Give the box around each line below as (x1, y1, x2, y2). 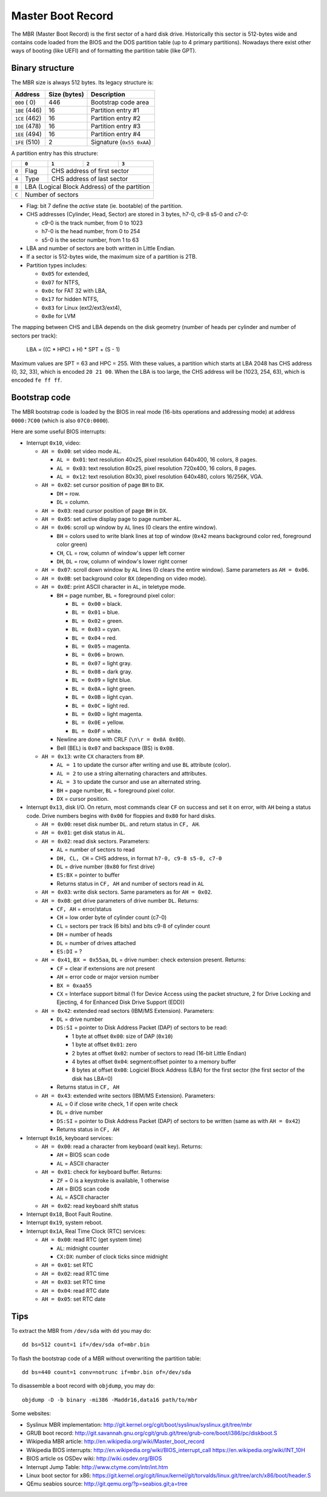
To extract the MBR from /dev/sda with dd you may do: (11, 1327, 151, 1334)
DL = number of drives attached (56, 939, 136, 946)
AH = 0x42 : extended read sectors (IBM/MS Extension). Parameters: (41, 1007, 214, 1014)
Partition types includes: (26, 261, 87, 269)
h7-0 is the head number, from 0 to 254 (41, 228, 140, 235)
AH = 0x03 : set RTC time (41, 1278, 106, 1286)
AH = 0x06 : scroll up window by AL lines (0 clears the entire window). (41, 524, 217, 531)
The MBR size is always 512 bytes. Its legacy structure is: (11, 79, 154, 86)
